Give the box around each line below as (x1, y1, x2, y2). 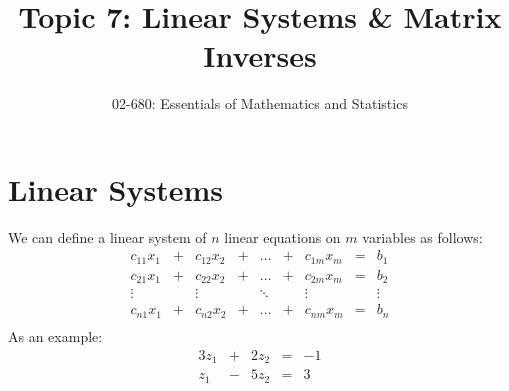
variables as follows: (362, 226, 483, 247)
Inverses (203, 35, 317, 76)
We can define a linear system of (8, 226, 207, 247)
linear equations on (224, 226, 341, 247)
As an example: (8, 325, 103, 346)
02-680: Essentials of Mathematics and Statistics (112, 93, 408, 114)
